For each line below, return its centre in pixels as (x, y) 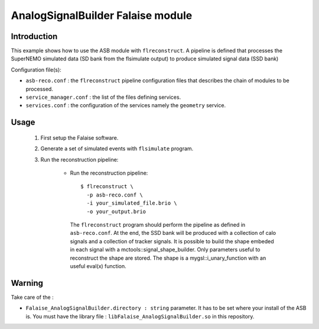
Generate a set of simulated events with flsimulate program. (117, 149)
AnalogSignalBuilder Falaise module (102, 15)
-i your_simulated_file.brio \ (132, 203)
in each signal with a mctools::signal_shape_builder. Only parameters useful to (165, 250)
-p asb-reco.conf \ (115, 195)
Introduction (34, 36)
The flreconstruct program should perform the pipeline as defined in (158, 224)
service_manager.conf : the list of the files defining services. (103, 97)
